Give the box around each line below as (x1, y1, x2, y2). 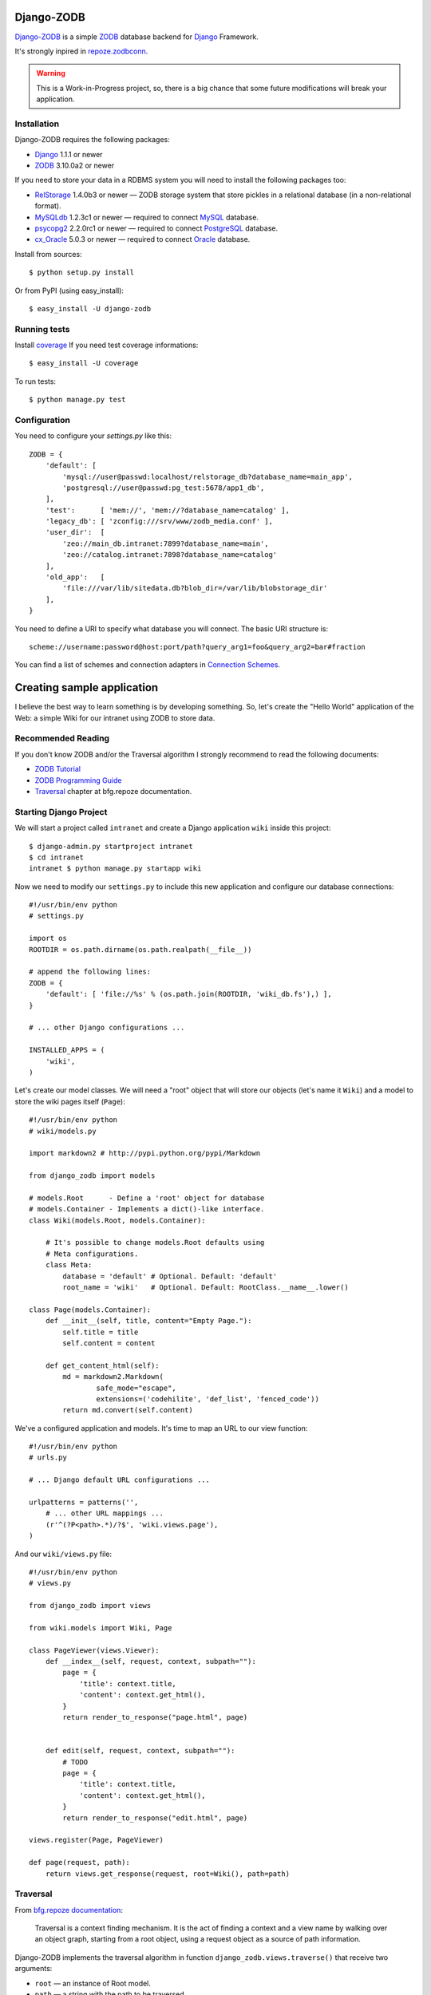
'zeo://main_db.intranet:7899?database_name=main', (62, 539, 269, 548)
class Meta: (45, 1261, 93, 1270)
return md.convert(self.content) (62, 1405, 193, 1415)
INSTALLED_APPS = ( (29, 1045, 105, 1055)
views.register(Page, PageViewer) (29, 1835, 164, 1845)
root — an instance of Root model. (34, 1978, 152, 1988)
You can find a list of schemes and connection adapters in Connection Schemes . (14, 660, 281, 670)
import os (29, 934, 67, 943)
